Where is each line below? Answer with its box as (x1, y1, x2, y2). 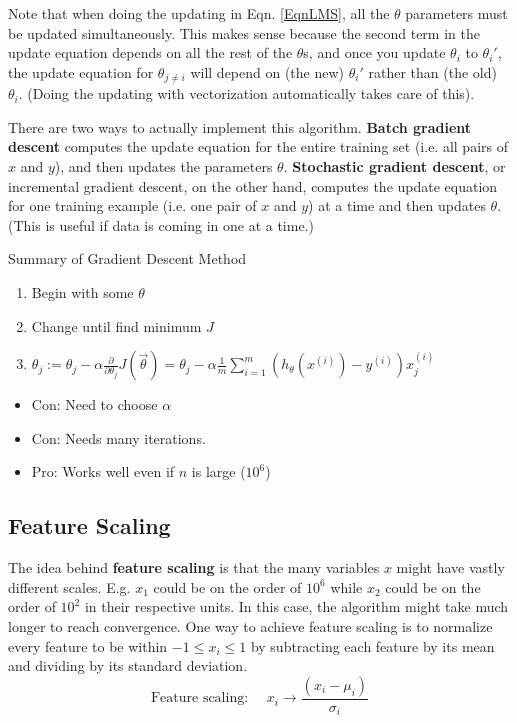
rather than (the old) (368, 61, 497, 82)
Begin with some (31, 281, 134, 302)
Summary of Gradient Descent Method (8, 248, 247, 269)
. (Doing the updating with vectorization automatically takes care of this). (18, 83, 475, 104)
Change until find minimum (31, 315, 202, 336)
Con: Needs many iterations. (31, 427, 206, 448)
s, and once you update (303, 42, 446, 63)
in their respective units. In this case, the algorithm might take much (84, 596, 509, 617)
